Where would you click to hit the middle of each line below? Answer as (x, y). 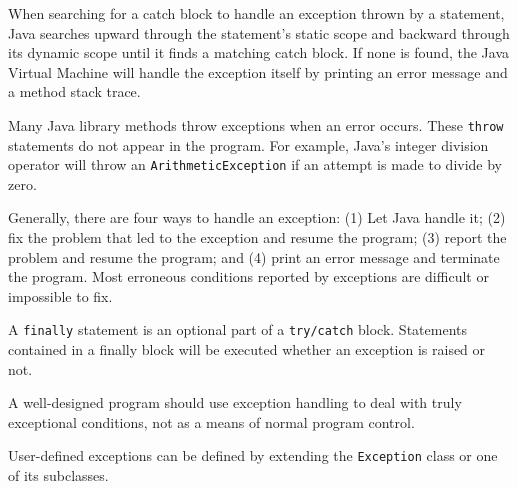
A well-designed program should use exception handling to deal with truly (235, 402)
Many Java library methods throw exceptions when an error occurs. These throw (256, 124)
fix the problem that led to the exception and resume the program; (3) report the (257, 237)
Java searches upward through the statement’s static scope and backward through (259, 32)
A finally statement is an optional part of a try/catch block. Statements (237, 329)
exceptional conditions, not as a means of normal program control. (211, 421)
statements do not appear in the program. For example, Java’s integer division (248, 144)
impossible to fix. (60, 295)
